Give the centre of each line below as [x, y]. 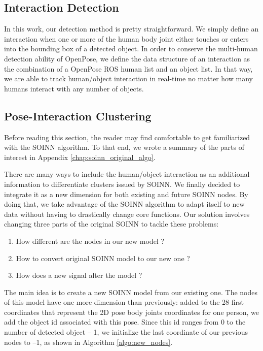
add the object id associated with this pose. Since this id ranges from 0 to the [125, 322]
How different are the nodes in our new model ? [90, 241]
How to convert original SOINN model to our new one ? [103, 258]
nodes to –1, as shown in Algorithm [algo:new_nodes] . [88, 342]
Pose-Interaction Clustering [78, 116]
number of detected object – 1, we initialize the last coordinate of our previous [126, 332]
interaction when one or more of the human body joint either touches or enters [126, 38]
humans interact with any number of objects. [74, 88]
